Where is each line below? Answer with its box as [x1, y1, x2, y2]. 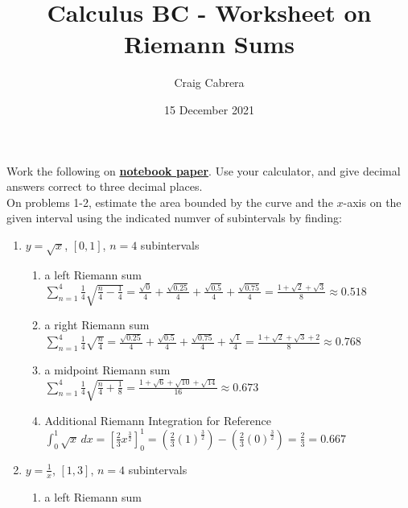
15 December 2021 [164, 101, 254, 118]
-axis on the [343, 193, 402, 210]
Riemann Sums [123, 27, 295, 60]
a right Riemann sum [44, 316, 150, 333]
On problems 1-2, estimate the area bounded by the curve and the [6, 193, 333, 210]
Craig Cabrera [174, 74, 245, 91]
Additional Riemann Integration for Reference [44, 411, 271, 428]
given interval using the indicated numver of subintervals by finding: [6, 209, 342, 226]
